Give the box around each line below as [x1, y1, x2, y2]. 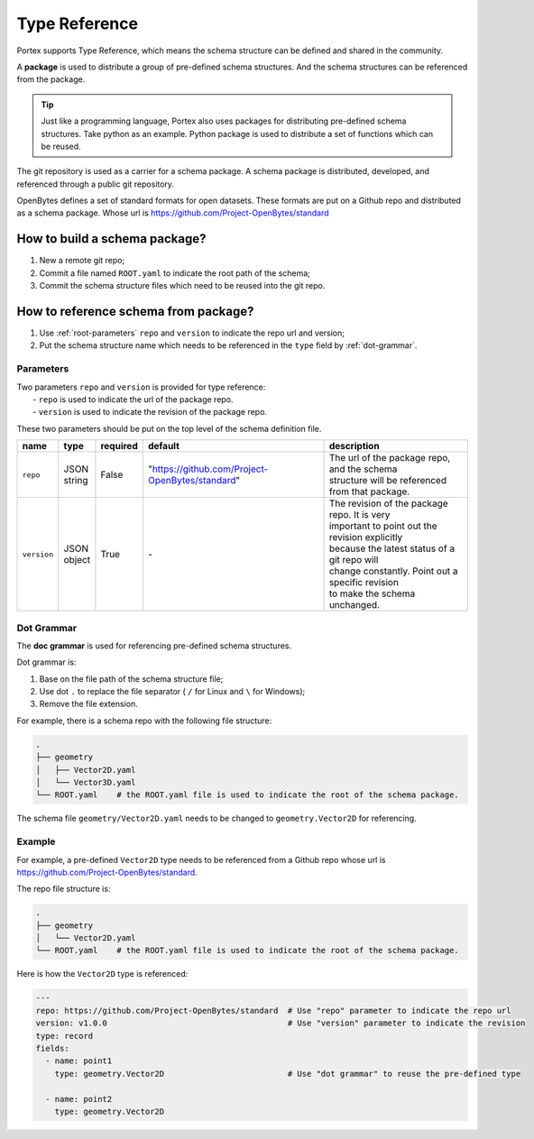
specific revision [328, 576, 399, 589]
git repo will [328, 554, 379, 566]
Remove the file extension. [39, 699, 139, 710]
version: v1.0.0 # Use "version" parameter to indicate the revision [35, 1018, 526, 1028]
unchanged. [328, 599, 381, 611]
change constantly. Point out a [328, 565, 459, 577]
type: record [35, 1031, 94, 1041]
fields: [35, 1043, 69, 1053]
